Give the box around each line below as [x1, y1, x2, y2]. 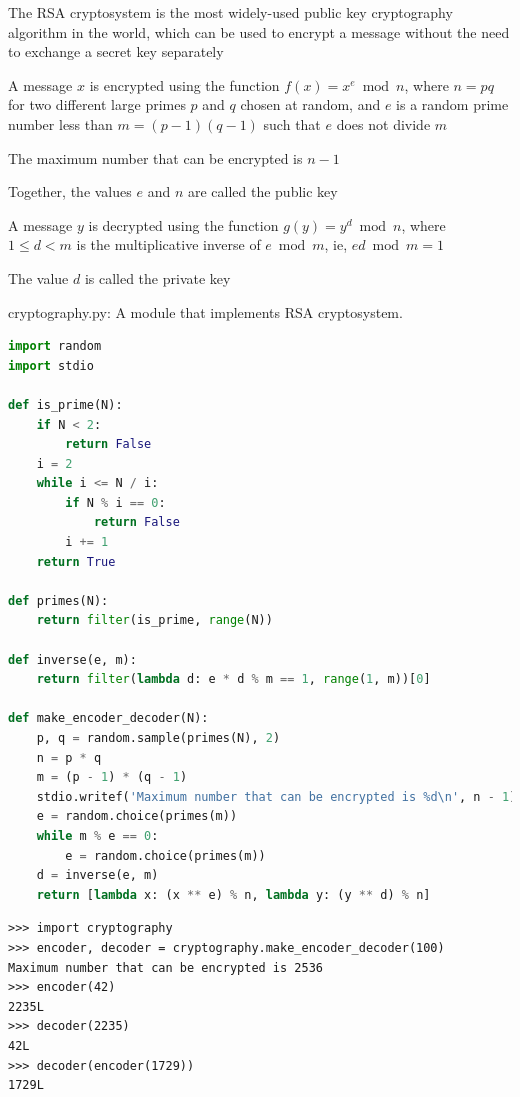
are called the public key [187, 181, 338, 202]
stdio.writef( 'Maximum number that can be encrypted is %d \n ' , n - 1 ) [36, 789, 517, 804]
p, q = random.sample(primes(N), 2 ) [36, 731, 281, 745]
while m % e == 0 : [36, 828, 159, 843]
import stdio [8, 358, 94, 373]
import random [8, 339, 102, 354]
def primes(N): [8, 593, 109, 608]
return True [36, 554, 116, 569]
